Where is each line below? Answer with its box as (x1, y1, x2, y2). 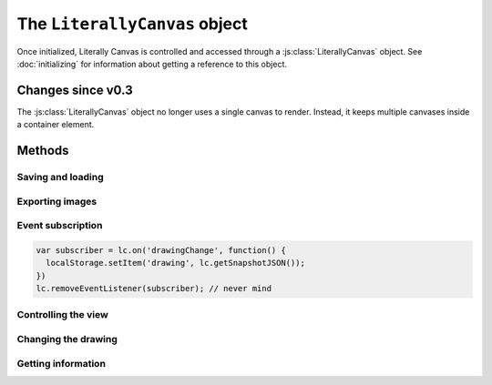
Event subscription (16, 219, 103, 232)
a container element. (16, 119, 95, 130)
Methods (16, 143, 69, 158)
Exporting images (16, 195, 97, 208)
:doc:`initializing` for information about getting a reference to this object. (16, 58, 287, 69)
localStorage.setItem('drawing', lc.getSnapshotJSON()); (46, 258, 305, 268)
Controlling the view (16, 309, 108, 321)
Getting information (16, 357, 107, 370)
